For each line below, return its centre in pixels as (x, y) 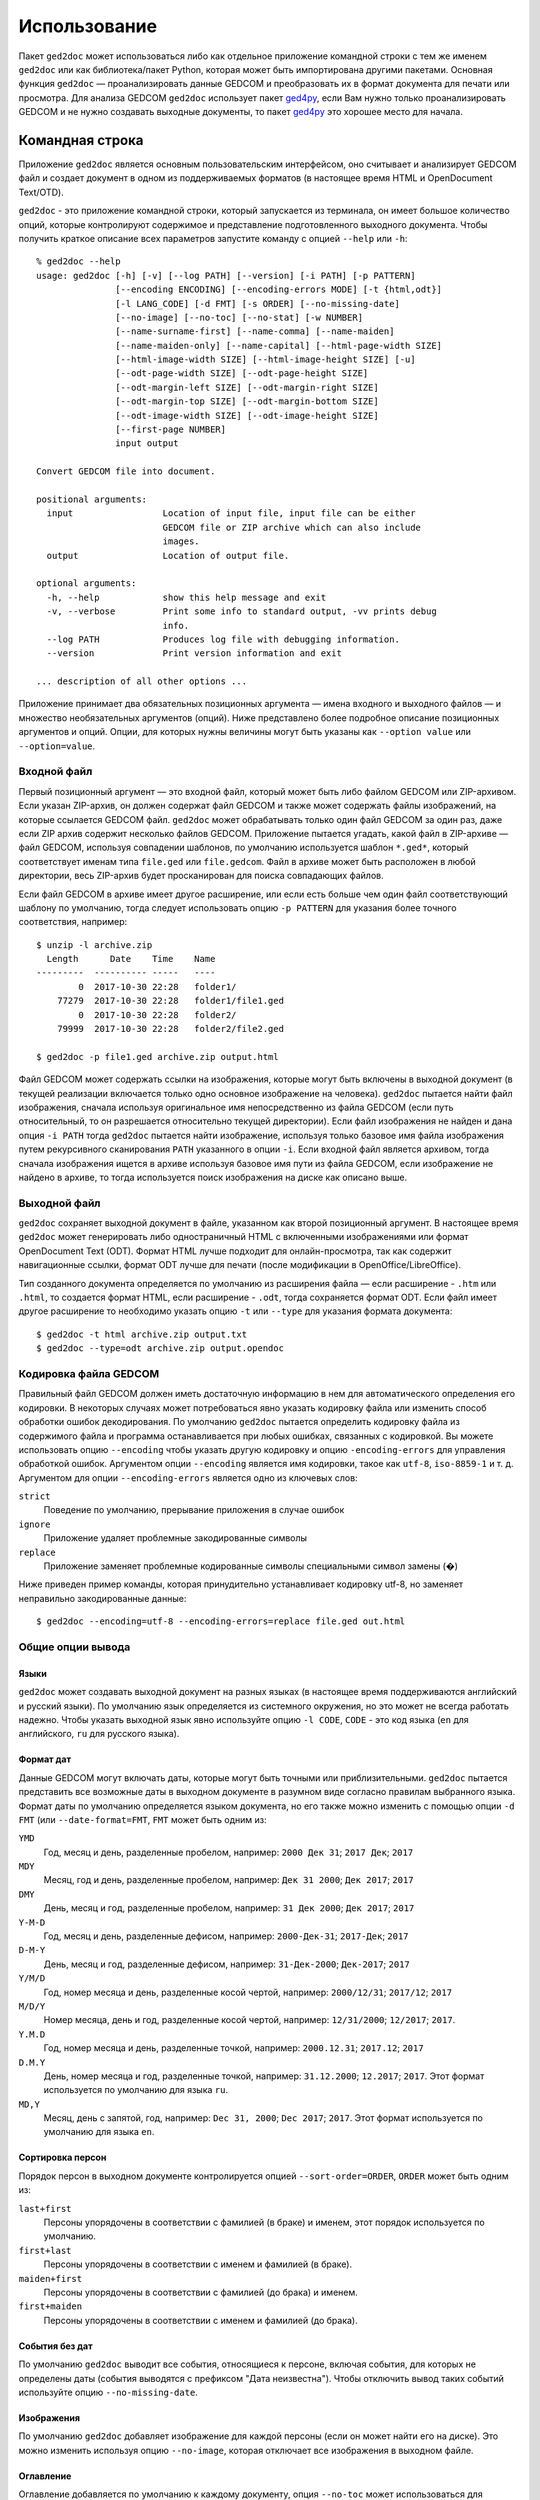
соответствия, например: (73, 922)
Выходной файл (59, 1203)
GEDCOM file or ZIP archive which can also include (292, 527)
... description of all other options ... (142, 681)
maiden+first (50, 2278)
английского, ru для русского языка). (99, 1734)
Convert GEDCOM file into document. (126, 471)
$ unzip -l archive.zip (94, 944)
